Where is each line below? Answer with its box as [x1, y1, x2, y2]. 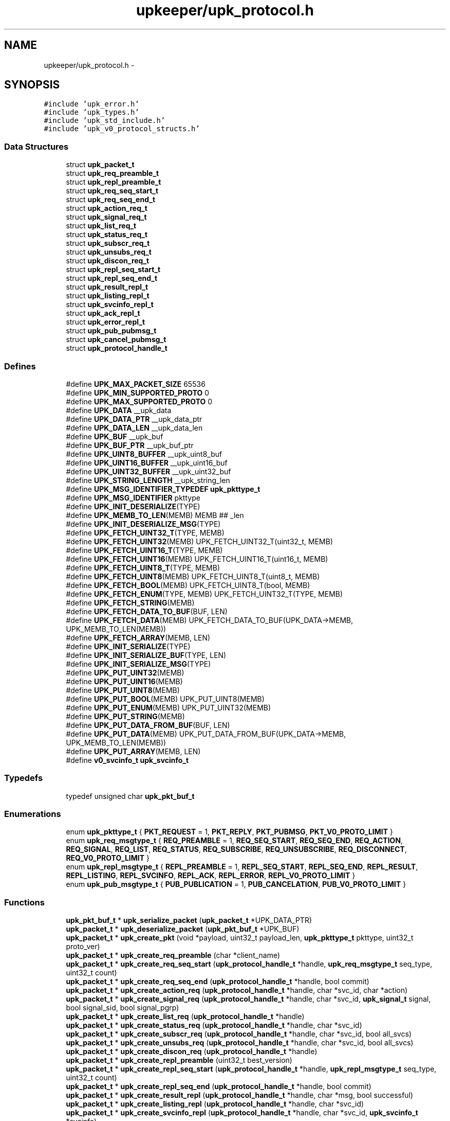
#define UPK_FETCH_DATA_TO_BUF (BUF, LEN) [66, 607, 228, 616]
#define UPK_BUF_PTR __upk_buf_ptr [66, 440, 194, 450]
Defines [4, 361, 36, 371]
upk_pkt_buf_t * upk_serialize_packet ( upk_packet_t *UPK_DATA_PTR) [66, 916, 312, 925]
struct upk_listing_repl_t [66, 291, 149, 300]
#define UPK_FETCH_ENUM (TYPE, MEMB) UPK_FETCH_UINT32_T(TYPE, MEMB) [66, 589, 343, 598]
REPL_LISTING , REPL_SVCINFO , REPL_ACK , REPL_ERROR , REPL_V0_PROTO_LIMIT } [66, 871, 355, 880]
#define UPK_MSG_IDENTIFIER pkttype [66, 493, 200, 502]
